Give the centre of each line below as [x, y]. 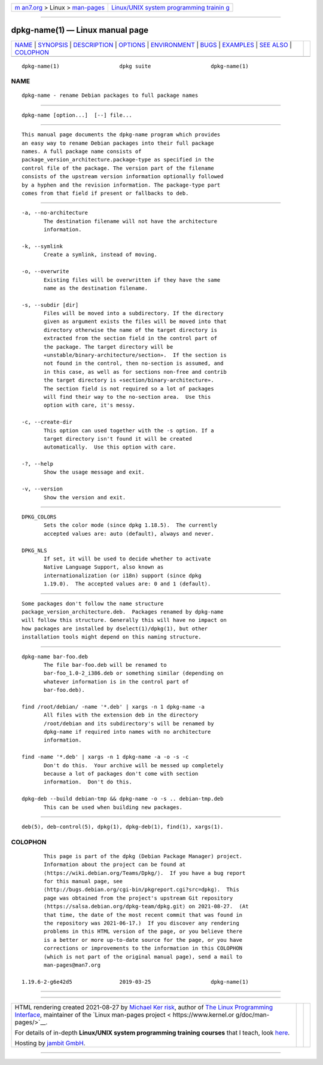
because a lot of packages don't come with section [121, 773]
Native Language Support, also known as [104, 567]
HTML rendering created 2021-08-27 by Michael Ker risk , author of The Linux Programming [144, 1008]
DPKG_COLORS [39, 517]
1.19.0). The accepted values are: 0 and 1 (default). [127, 584]
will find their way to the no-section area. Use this [127, 397]
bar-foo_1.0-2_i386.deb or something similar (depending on [134, 673]
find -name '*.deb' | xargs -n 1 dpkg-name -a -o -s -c [105, 757]
